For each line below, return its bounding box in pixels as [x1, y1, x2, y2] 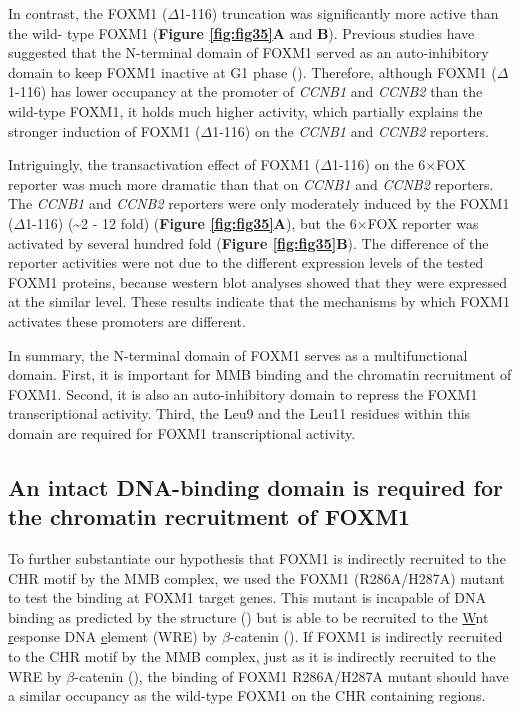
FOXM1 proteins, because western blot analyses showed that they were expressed [8, 271, 508, 292]
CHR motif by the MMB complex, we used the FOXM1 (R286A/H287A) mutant [8, 567, 505, 588]
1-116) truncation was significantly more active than [179, 3, 499, 23]
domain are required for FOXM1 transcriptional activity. [8, 422, 356, 443]
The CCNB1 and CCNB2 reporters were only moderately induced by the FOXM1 [8, 193, 510, 214]
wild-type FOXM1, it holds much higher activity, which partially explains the [8, 100, 483, 121]
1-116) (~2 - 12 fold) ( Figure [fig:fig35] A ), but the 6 [25, 212, 357, 233]
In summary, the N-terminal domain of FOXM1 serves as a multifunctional [8, 344, 468, 365]
